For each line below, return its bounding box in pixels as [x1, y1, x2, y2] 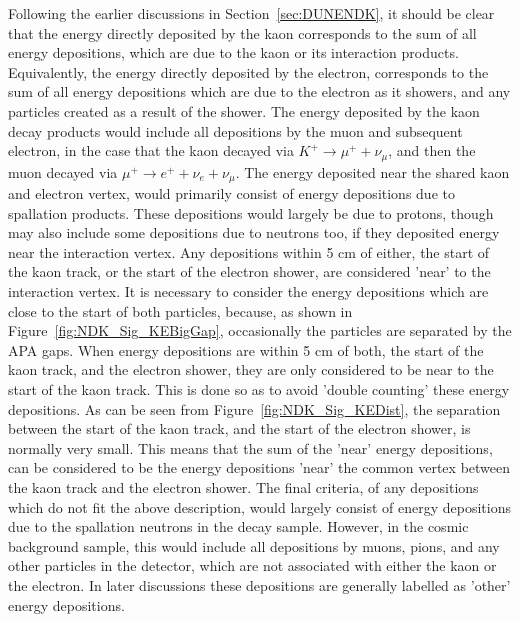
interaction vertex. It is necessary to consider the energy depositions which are [8, 281, 489, 302]
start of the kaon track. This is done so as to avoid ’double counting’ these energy [8, 379, 510, 399]
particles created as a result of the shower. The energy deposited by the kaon [8, 100, 480, 121]
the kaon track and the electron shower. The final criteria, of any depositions [8, 476, 479, 497]
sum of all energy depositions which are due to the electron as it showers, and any [8, 81, 511, 102]
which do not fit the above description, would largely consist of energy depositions [8, 496, 511, 517]
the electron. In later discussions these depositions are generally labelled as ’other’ [8, 574, 511, 595]
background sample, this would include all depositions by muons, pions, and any [8, 535, 500, 556]
